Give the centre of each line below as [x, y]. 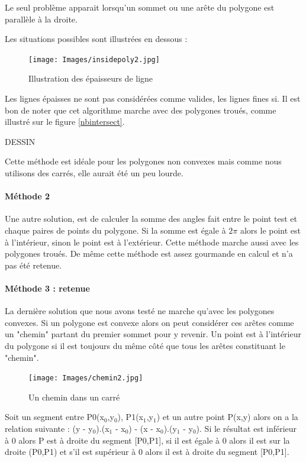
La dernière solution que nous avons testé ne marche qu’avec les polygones [140, 311]
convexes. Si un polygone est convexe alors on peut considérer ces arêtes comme [149, 322]
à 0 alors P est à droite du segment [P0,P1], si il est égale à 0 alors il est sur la [147, 440]
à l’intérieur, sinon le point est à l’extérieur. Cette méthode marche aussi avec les [152, 242]
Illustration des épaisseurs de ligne [91, 78]
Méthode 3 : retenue [47, 288]
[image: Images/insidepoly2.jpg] [94, 59]
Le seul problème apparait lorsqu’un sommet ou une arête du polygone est [140, 7]
